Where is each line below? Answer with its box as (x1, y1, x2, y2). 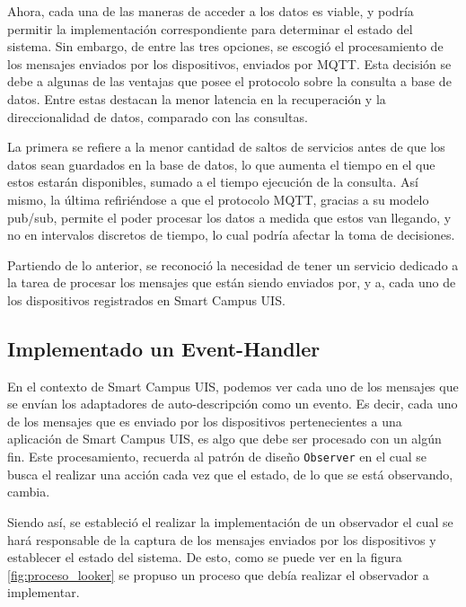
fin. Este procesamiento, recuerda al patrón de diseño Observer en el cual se (7, 447, 427, 466)
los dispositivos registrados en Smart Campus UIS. (7, 290, 286, 309)
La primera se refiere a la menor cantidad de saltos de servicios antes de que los (7, 137, 445, 156)
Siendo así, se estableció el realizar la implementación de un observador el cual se (7, 512, 453, 531)
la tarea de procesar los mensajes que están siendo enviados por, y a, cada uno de (7, 273, 456, 292)
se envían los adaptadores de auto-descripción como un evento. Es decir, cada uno (7, 394, 458, 413)
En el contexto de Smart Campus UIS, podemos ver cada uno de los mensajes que (7, 376, 459, 395)
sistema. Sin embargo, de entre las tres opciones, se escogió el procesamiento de (7, 37, 444, 56)
